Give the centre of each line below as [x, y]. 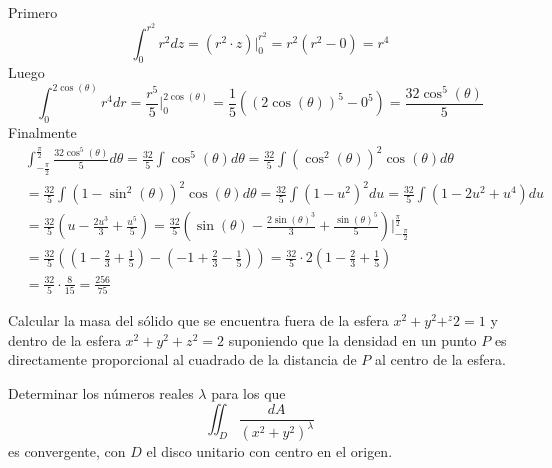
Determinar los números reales [101, 392]
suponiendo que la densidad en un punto [352, 339]
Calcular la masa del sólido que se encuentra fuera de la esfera [198, 320]
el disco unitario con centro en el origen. [269, 451]
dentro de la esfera [64, 339]
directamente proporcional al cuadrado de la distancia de [182, 359]
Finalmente [42, 132]
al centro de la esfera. [440, 359]
